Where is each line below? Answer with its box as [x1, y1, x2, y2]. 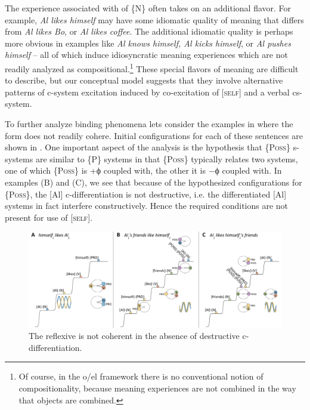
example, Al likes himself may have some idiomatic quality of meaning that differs [5, 13, 304, 26]
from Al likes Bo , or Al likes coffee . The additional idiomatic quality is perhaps [5, 25, 293, 38]
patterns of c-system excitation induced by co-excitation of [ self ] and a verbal [5, 85, 290, 98]
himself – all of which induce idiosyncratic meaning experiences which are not [5, 48, 288, 61]
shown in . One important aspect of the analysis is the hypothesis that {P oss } [5, 141, 290, 153]
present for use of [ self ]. [5, 211, 93, 223]
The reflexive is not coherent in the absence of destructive [29, 329, 240, 342]
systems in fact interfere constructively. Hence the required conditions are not [5, 199, 289, 212]
